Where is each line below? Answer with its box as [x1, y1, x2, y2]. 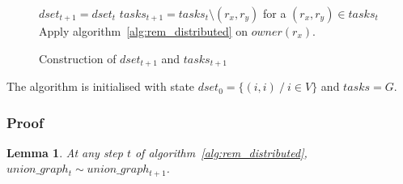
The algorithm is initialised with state [6, 78, 195, 95]
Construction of [39, 49, 117, 66]
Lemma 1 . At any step [6, 143, 123, 160]
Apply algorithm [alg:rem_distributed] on [39, 23, 248, 39]
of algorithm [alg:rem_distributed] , [134, 143, 308, 160]
